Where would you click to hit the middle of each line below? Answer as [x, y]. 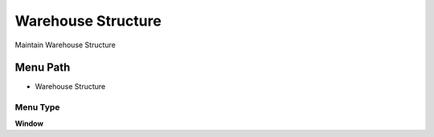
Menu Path [43, 68]
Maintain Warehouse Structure [66, 45]
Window [29, 123]
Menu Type [37, 107]
